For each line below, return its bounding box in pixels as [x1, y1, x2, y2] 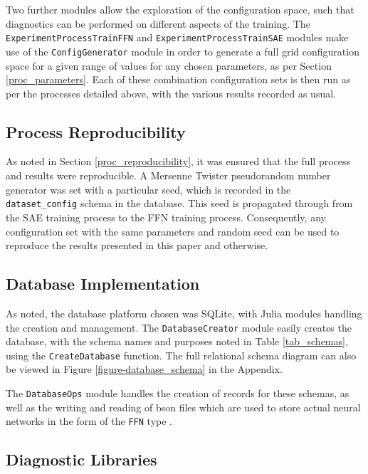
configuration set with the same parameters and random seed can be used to [6, 223, 340, 238]
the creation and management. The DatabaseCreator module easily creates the [6, 320, 352, 335]
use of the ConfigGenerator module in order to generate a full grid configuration [6, 43, 359, 58]
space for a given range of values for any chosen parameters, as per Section [6, 58, 332, 73]
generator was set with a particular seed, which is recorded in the [6, 181, 291, 196]
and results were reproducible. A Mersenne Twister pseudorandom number [6, 168, 331, 183]
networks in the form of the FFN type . [6, 414, 172, 428]
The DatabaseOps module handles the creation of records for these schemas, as [6, 386, 349, 400]
